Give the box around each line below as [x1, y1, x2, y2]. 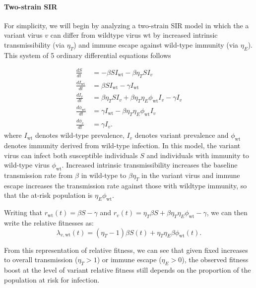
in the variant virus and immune [141, 170, 240, 180]
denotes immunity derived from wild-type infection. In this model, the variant [4, 140, 241, 151]
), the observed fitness [182, 254, 249, 265]
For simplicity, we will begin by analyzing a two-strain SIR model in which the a [4, 20, 249, 30]
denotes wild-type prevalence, [35, 130, 125, 140]
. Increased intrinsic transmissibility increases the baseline [62, 160, 238, 170]
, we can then [206, 207, 248, 218]
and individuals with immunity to [146, 150, 249, 160]
